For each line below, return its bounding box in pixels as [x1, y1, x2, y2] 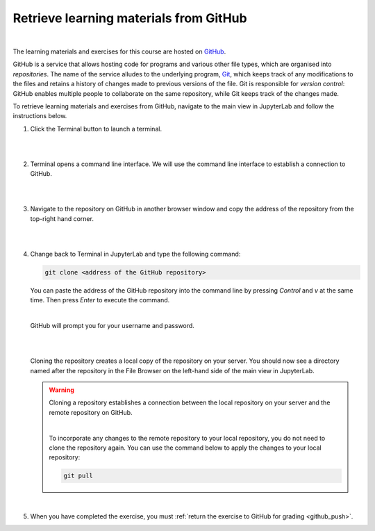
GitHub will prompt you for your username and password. [30, 322, 194, 330]
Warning [49, 386, 74, 394]
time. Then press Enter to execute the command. [30, 296, 170, 304]
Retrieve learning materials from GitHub [12, 10, 247, 26]
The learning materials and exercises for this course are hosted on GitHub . [12, 47, 226, 56]
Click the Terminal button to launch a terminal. [30, 124, 162, 133]
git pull [63, 472, 94, 480]
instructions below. [12, 112, 67, 120]
